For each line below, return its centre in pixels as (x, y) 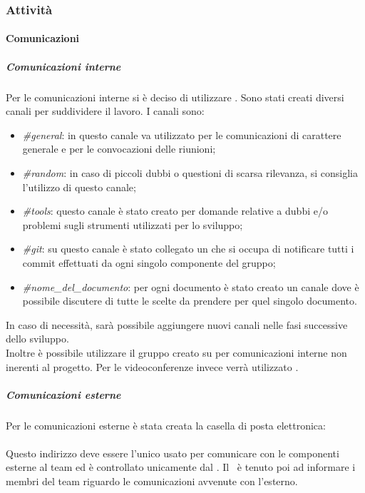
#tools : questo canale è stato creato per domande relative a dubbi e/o (175, 211)
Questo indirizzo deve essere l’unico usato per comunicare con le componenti (173, 453)
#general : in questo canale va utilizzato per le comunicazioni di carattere (182, 134)
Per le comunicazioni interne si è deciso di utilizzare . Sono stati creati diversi (175, 97)
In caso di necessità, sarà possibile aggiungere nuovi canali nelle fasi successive (177, 324)
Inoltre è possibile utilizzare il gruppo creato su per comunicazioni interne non (176, 352)
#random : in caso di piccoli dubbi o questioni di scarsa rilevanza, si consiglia (190, 172)
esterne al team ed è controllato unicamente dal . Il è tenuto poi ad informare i (181, 467)
